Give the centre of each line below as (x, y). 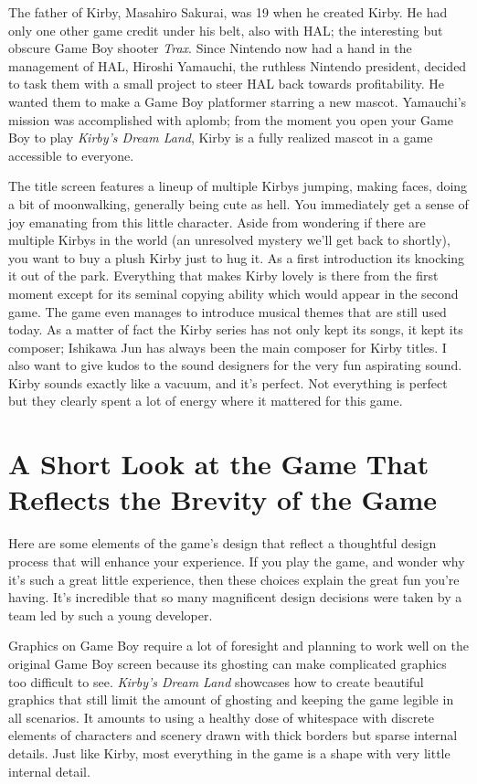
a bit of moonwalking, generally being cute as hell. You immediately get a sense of (238, 203)
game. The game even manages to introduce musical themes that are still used (228, 311)
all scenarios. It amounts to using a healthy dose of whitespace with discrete (222, 717)
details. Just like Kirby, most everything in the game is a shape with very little (229, 752)
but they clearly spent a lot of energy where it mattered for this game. (206, 401)
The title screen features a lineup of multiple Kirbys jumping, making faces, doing (238, 186)
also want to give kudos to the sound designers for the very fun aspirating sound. (235, 365)
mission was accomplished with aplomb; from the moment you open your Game (231, 119)
